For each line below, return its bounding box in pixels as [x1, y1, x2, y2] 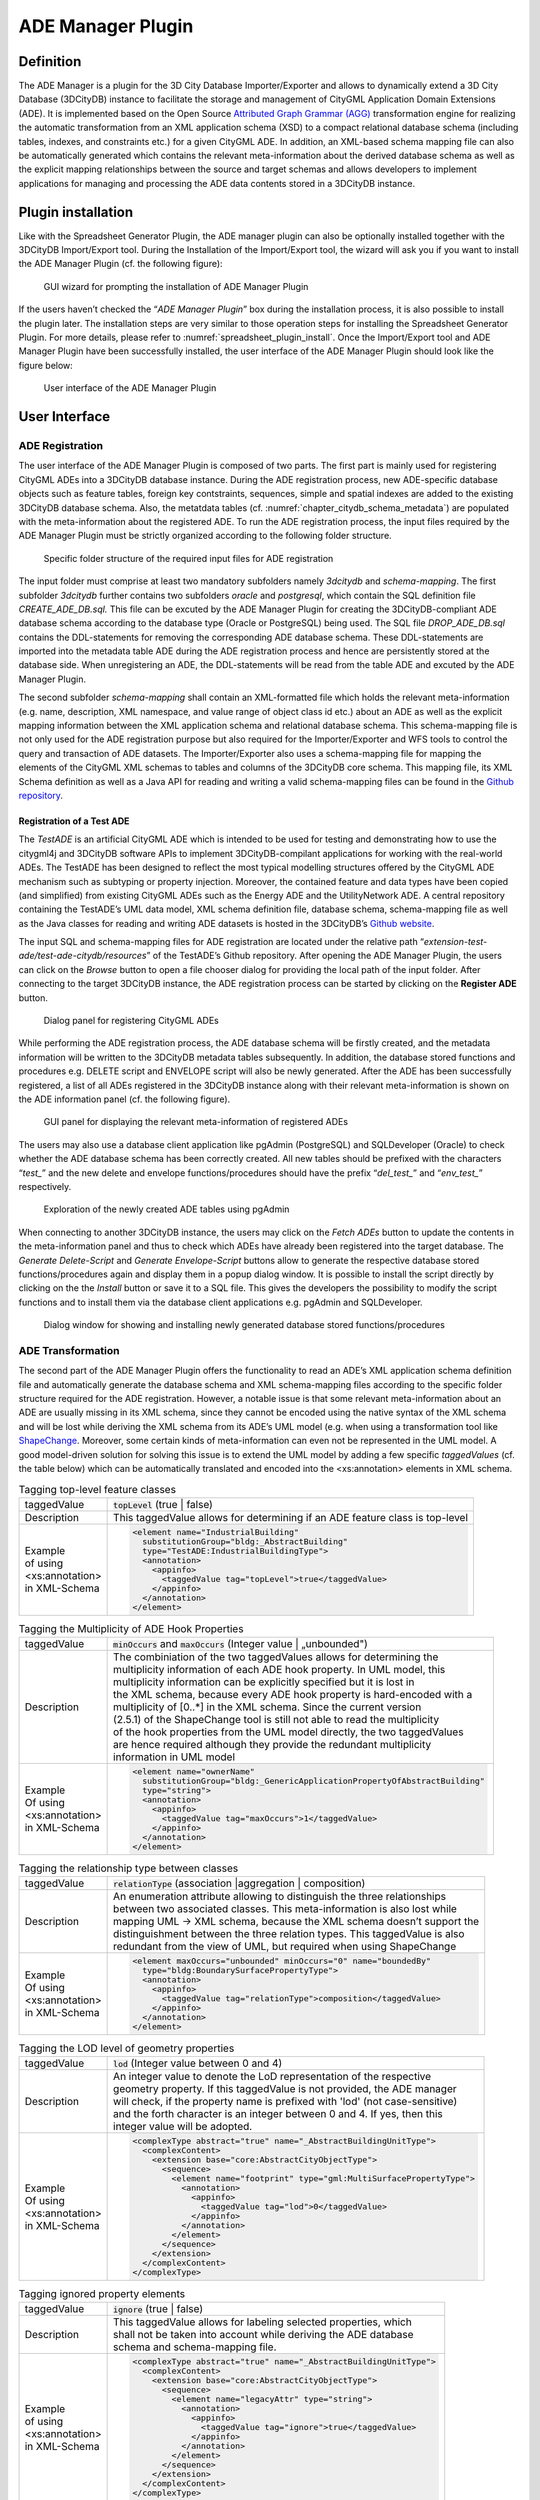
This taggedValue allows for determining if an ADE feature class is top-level [113, 1510, 469, 1524]
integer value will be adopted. [113, 2120, 253, 2134]
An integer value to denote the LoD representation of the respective [113, 2070, 432, 2084]
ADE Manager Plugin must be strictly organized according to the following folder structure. [18, 530, 392, 542]
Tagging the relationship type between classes [18, 1861, 239, 1875]
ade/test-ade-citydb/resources [18, 950, 147, 962]
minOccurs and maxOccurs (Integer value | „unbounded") [113, 1636, 369, 1650]
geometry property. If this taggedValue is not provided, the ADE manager [113, 2082, 457, 2096]
